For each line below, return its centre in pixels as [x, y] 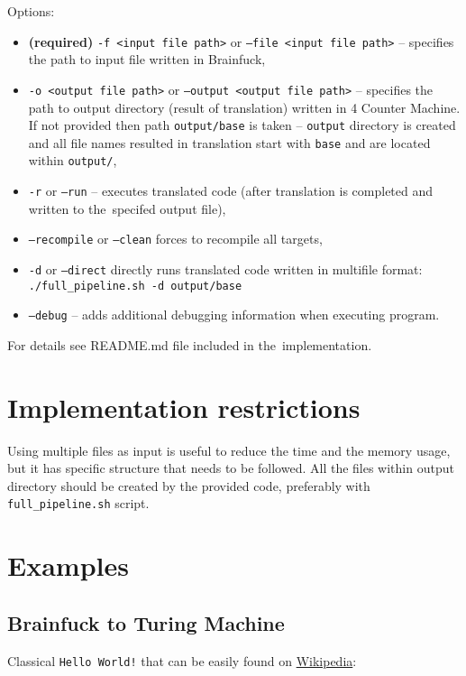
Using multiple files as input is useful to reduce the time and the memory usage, [229, 450]
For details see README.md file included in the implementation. [190, 344]
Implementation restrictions [184, 407]
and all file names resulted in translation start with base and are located [229, 142]
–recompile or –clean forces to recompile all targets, [175, 239]
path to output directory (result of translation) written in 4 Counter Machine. [244, 107]
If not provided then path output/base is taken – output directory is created [242, 125]
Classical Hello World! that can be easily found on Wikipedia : [182, 660]
